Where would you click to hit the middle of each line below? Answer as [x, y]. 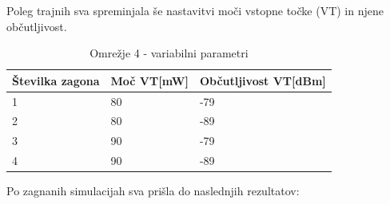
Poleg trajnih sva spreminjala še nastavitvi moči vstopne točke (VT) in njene [195, 10]
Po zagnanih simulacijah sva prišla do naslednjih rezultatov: [153, 191]
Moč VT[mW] [149, 80]
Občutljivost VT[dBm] [263, 80]
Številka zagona [56, 80]
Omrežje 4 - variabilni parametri [169, 53]
